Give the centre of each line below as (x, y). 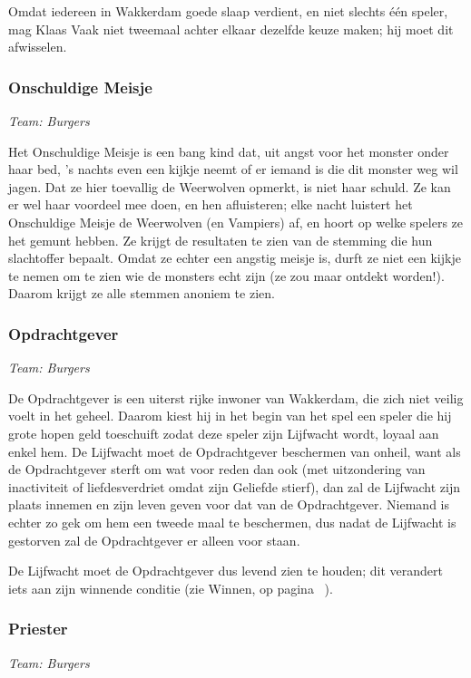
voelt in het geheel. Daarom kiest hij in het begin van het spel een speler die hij (230, 416)
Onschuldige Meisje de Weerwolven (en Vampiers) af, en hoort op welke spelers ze (235, 222)
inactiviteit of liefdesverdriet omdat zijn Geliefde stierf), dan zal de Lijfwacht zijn (234, 486)
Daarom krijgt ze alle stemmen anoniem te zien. (142, 293)
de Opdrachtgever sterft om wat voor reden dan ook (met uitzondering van (217, 469)
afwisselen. (38, 47)
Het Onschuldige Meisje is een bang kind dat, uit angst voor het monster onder (229, 151)
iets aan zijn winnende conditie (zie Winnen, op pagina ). (171, 588)
